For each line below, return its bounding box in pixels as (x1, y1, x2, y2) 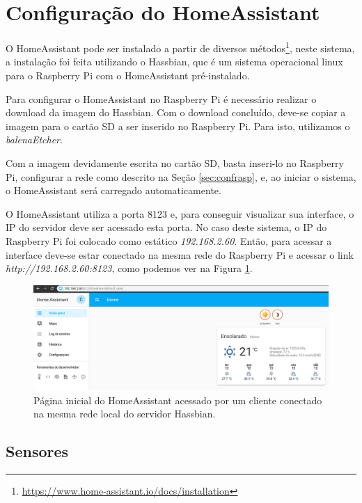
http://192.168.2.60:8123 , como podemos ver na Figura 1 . (6, 261, 253, 276)
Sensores (6, 440, 69, 462)
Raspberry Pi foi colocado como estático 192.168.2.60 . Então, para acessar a (6, 233, 332, 248)
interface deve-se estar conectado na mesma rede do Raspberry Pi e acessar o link (6, 247, 354, 262)
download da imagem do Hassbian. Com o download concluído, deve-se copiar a (6, 105, 346, 120)
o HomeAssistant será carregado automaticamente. (6, 183, 221, 198)
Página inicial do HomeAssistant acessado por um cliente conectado (33, 392, 322, 407)
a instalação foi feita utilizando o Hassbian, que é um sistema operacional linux (6, 54, 343, 69)
